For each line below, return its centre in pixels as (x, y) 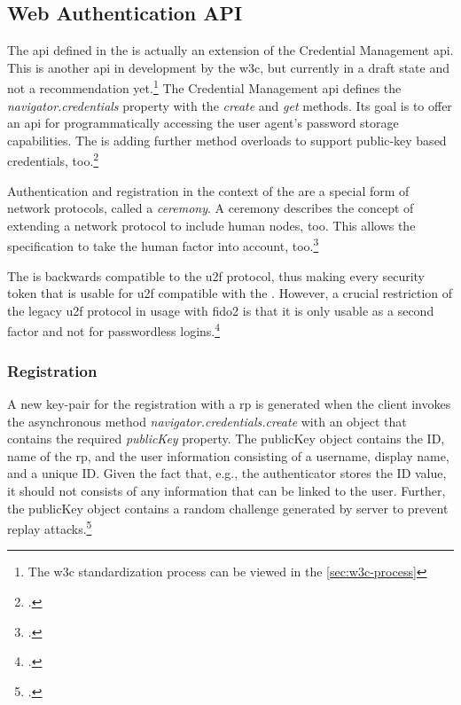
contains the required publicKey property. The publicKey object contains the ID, (226, 439)
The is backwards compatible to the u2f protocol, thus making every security (216, 275)
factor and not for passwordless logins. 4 (114, 330)
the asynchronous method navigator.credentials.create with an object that (207, 421)
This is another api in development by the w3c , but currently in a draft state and (228, 67)
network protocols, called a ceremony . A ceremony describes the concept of (211, 208)
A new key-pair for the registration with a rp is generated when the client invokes (229, 403)
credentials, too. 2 (53, 160)
